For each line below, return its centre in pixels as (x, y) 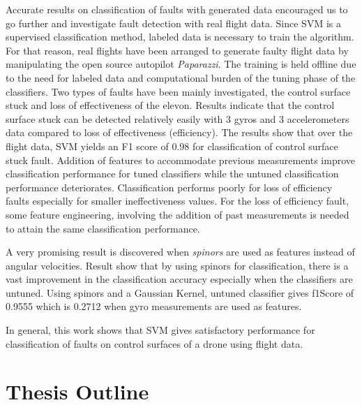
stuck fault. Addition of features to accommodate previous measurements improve (181, 160)
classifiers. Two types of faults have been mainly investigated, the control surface (178, 91)
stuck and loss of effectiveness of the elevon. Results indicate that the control (170, 105)
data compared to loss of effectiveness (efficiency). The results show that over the (179, 132)
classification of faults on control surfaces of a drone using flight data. (154, 343)
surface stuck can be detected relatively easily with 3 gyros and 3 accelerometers (178, 118)
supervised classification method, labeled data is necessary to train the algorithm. (180, 37)
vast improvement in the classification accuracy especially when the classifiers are (179, 279)
